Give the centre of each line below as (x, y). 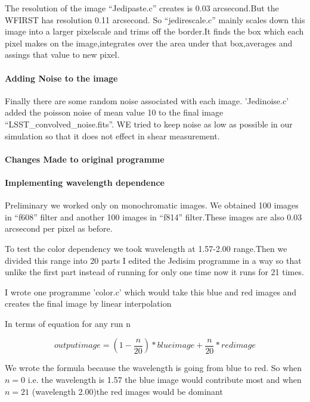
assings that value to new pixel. (62, 54)
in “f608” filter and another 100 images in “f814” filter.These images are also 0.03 (154, 216)
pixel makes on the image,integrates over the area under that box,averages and (149, 43)
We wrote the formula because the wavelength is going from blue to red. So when (154, 368)
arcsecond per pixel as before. (59, 228)
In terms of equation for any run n (68, 323)
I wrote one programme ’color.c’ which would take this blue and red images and (151, 292)
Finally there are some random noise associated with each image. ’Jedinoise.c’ (147, 100)
